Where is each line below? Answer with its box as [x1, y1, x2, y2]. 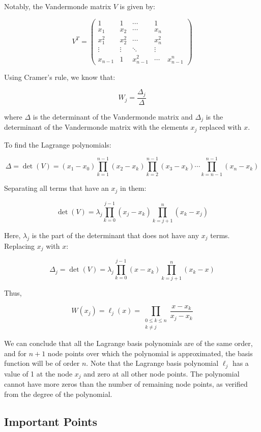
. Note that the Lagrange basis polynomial [86, 358, 219, 368]
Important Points [4, 413, 97, 429]
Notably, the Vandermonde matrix [4, 1, 111, 11]
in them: [120, 183, 147, 193]
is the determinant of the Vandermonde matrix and [33, 111, 193, 122]
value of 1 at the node [4, 368, 73, 379]
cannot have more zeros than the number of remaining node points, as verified [4, 379, 248, 389]
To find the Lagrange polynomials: [4, 139, 111, 150]
